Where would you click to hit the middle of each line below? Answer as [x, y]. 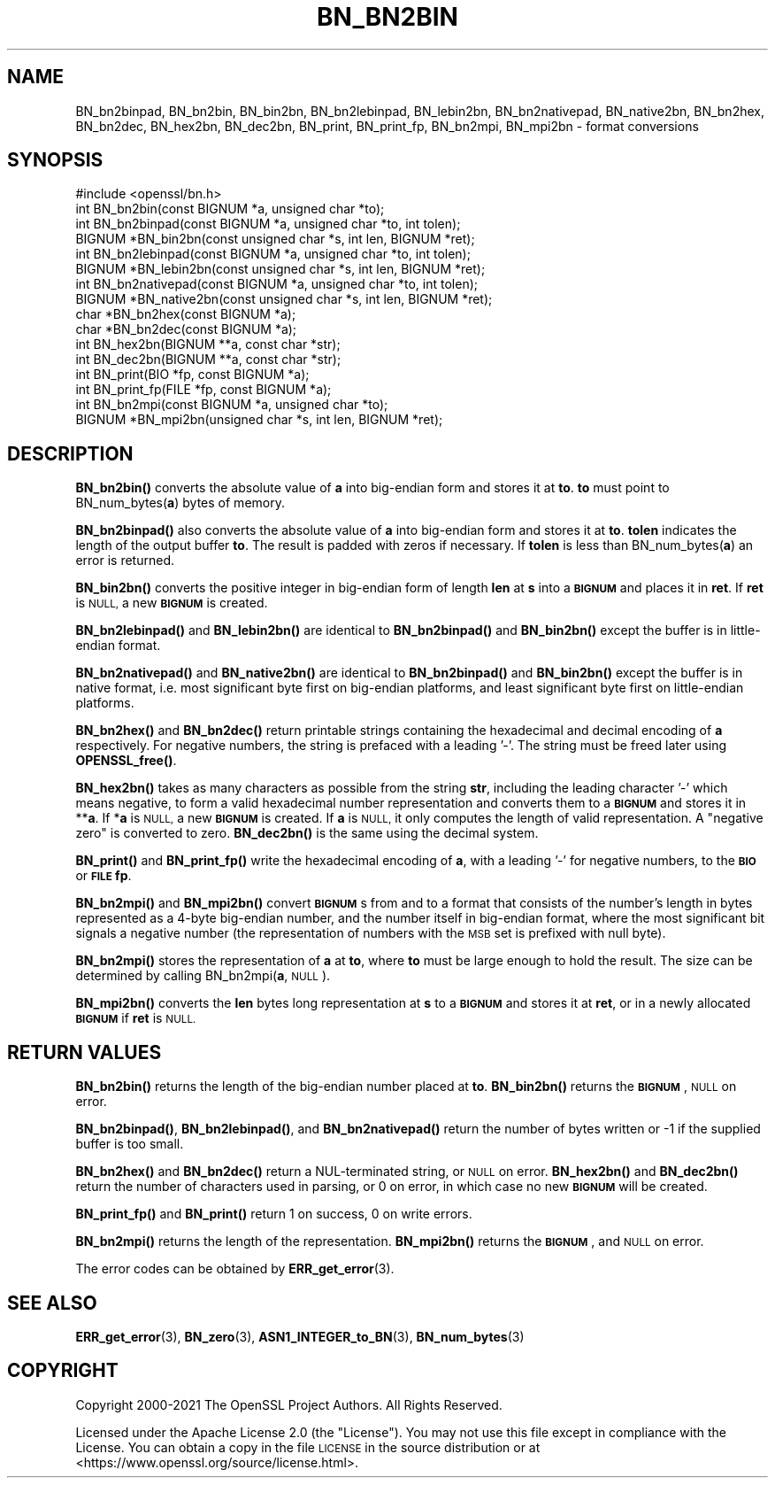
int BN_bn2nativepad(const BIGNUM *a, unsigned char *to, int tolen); [277, 284]
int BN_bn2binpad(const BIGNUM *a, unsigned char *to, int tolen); [268, 224]
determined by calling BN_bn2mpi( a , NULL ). [203, 976]
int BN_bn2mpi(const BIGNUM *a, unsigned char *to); [232, 405]
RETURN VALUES [84, 1052]
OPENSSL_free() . [126, 761]
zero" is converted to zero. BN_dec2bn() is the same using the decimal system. [307, 833]
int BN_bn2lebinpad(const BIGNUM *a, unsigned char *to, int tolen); [273, 254]
